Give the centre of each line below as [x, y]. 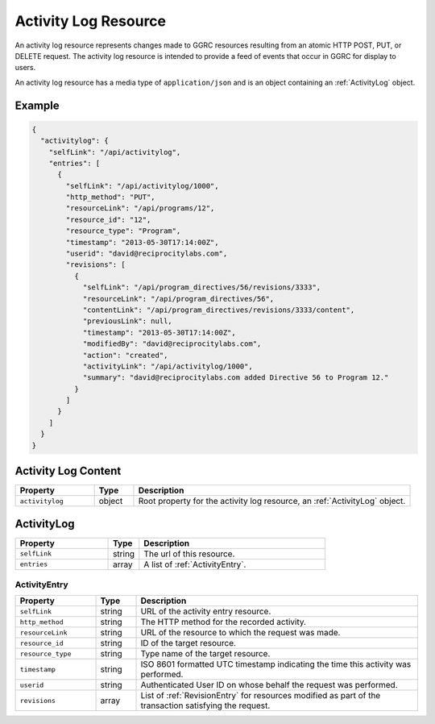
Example [37, 105]
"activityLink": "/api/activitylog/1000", [168, 366]
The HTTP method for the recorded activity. [223, 622]
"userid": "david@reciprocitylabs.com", [147, 254]
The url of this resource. [189, 554]
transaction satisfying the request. [205, 705]
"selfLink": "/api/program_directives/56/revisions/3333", [202, 287]
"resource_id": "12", [108, 219]
